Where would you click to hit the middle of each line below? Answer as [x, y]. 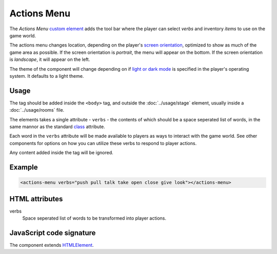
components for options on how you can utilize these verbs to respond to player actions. [103, 143]
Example [24, 167]
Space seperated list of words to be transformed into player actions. [94, 218]
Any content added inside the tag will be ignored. [62, 153]
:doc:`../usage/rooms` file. [37, 110]
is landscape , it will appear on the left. [50, 59]
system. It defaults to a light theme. [47, 76]
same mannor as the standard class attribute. [57, 126]
